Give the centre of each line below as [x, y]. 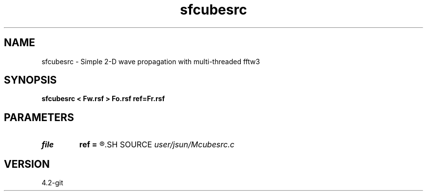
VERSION [27, 164]
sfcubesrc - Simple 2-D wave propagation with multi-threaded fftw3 [151, 61]
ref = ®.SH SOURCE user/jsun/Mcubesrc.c [157, 145]
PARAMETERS [39, 117]
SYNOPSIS [30, 80]
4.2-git [52, 183]
